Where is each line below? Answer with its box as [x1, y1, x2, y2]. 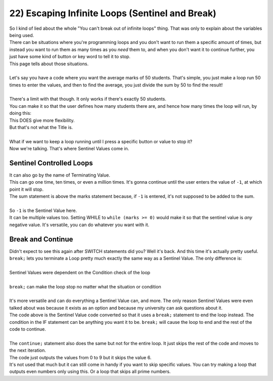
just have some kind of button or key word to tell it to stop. [9, 54, 131, 60]
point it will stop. [9, 186, 44, 192]
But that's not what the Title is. [9, 124, 73, 131]
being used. [9, 32, 34, 38]
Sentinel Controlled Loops [9, 159, 93, 167]
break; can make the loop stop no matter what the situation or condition [9, 283, 161, 289]
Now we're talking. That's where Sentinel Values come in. [9, 146, 129, 152]
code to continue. [9, 326, 47, 332]
